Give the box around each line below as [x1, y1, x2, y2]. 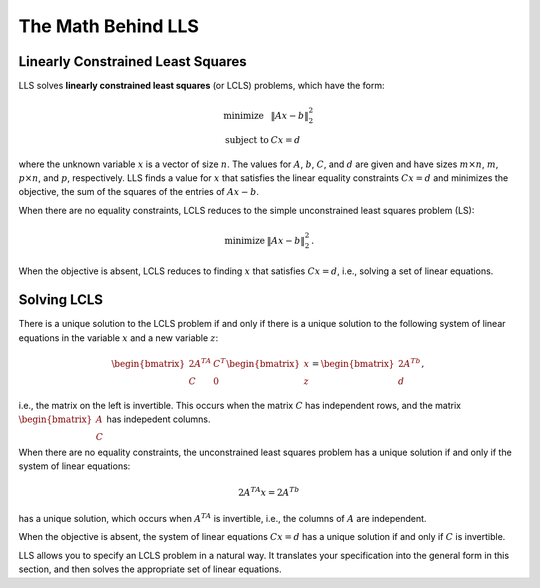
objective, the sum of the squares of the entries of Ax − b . [18, 186, 260, 198]
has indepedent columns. [106, 413, 211, 425]
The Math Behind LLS [18, 15, 200, 37]
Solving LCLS [18, 291, 104, 309]
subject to [225, 134, 269, 145]
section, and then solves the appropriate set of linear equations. [18, 563, 282, 575]
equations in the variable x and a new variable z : [18, 331, 219, 344]
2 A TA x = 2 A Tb [238, 485, 300, 498]
